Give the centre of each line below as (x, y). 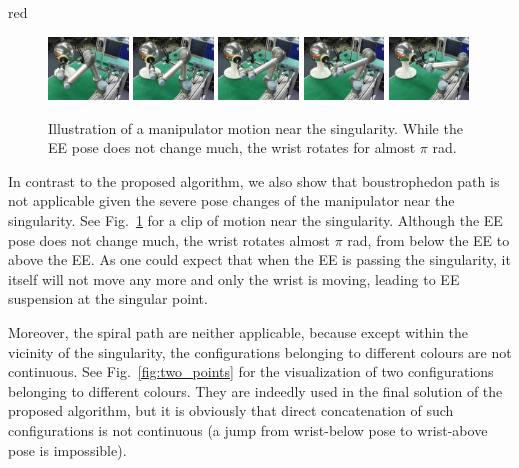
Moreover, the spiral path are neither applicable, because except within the (238, 331)
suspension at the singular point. (108, 298)
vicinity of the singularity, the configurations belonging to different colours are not (260, 351)
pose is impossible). (67, 449)
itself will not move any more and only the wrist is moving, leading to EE (234, 278)
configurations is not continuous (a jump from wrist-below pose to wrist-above (248, 429)
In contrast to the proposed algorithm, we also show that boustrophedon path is (254, 180)
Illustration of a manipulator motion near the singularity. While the (255, 127)
